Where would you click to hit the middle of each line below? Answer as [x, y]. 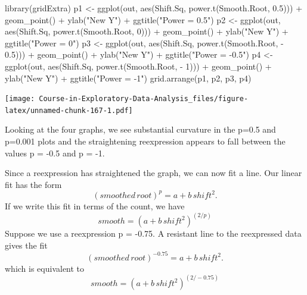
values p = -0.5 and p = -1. [55, 153]
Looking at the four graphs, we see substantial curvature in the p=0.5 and [140, 129]
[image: [20, 99]
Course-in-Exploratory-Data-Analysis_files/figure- [144, 99]
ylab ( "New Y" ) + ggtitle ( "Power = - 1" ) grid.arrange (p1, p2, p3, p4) [128, 78]
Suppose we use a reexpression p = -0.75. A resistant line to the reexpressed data [153, 233]
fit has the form [33, 184]
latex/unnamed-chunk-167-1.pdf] [69, 110]
